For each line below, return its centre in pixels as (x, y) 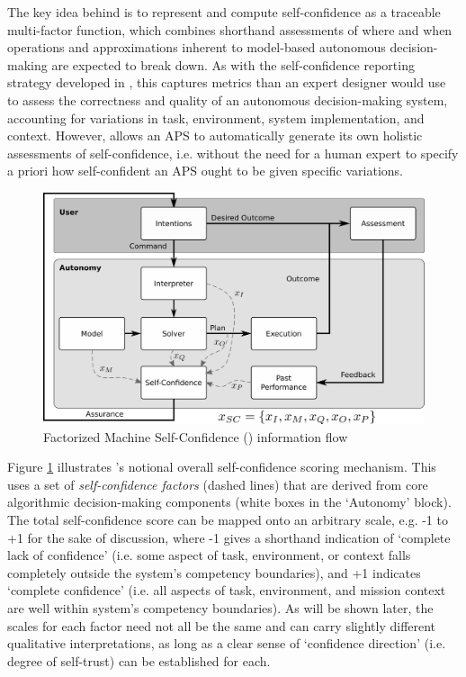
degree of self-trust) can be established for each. (139, 660)
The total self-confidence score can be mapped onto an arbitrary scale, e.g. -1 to (228, 520)
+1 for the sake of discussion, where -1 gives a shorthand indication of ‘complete (229, 537)
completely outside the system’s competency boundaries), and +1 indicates (214, 572)
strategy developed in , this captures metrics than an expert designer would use (227, 82)
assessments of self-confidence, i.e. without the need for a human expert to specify (233, 153)
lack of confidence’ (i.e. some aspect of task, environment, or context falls (209, 555)
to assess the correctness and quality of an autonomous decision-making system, (228, 99)
